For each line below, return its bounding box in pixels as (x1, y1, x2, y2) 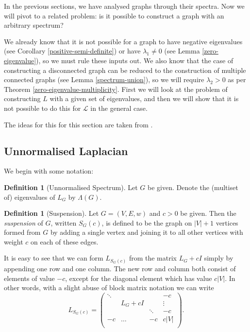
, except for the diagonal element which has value (65, 273, 212, 283)
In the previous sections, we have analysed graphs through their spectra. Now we (4, 1, 245, 11)
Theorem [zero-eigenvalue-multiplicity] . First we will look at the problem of (4, 84, 228, 94)
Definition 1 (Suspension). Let (4, 208, 99, 218)
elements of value (4, 273, 55, 283)
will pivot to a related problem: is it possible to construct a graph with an (4, 10, 224, 20)
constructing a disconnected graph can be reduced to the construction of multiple (4, 65, 246, 75)
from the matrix (129, 253, 177, 263)
